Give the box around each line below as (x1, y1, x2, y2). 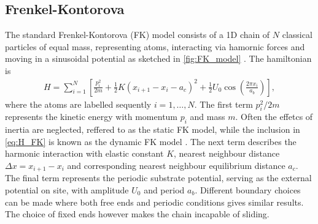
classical (282, 28, 312, 41)
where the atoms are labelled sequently (5, 97, 152, 110)
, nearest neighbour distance (174, 147, 280, 160)
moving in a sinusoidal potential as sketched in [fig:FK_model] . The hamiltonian (5, 52, 312, 65)
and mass (190, 110, 225, 123)
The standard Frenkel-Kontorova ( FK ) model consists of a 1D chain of (5, 28, 270, 41)
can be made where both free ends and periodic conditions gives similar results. (5, 195, 304, 208)
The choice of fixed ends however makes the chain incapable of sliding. (5, 207, 270, 220)
